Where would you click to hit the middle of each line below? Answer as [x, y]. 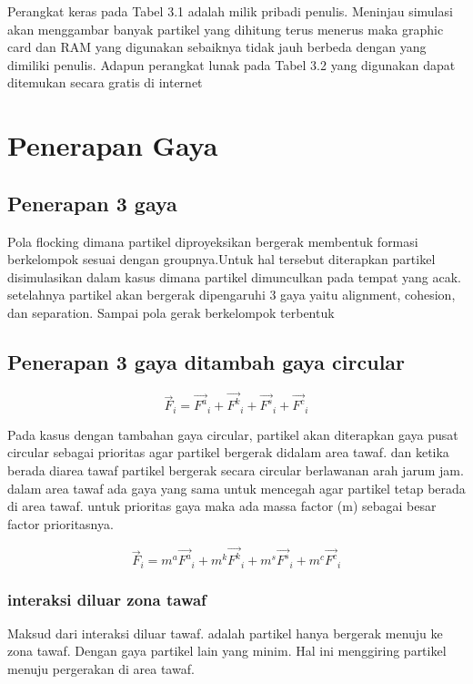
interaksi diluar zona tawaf [107, 599]
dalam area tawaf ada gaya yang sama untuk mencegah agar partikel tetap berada [236, 488]
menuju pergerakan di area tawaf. [101, 669]
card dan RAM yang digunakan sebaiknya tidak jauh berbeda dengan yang [217, 47]
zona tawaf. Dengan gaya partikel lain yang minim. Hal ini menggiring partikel [227, 651]
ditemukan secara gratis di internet [105, 82]
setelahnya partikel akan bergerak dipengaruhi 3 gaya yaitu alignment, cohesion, [231, 295]
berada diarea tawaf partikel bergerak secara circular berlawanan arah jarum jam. [236, 470]
